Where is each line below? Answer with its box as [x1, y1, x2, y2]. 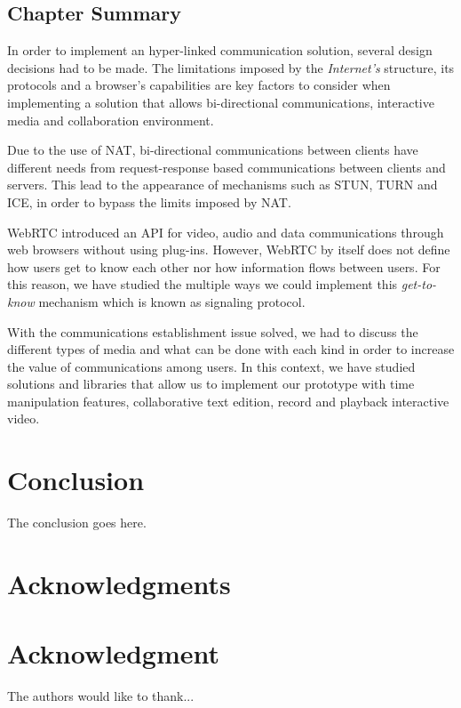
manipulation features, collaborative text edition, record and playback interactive [7, 391, 449, 410]
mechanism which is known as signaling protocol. [38, 292, 306, 310]
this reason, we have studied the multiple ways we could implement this [7, 275, 398, 294]
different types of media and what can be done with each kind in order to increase [7, 340, 455, 358]
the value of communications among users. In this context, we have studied [7, 357, 416, 375]
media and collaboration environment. [7, 110, 214, 129]
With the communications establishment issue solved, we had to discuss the [7, 322, 418, 341]
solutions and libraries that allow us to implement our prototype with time [7, 374, 415, 393]
